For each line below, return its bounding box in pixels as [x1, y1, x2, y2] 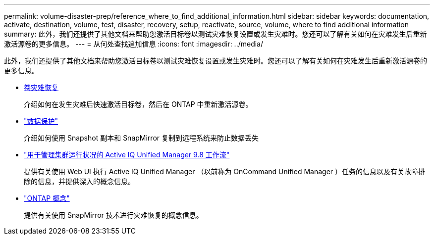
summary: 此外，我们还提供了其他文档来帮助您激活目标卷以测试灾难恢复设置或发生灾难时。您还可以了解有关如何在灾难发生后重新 [4, 30, 427, 38]
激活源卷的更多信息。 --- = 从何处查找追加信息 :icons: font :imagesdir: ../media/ [4, 40, 264, 48]
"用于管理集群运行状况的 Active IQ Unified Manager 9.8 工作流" [24, 150, 230, 159]
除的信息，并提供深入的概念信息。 [24, 177, 135, 186]
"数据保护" [24, 117, 58, 125]
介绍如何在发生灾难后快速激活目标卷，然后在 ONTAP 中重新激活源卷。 [24, 100, 253, 108]
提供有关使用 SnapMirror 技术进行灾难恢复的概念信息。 [24, 211, 203, 219]
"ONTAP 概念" [24, 194, 70, 202]
